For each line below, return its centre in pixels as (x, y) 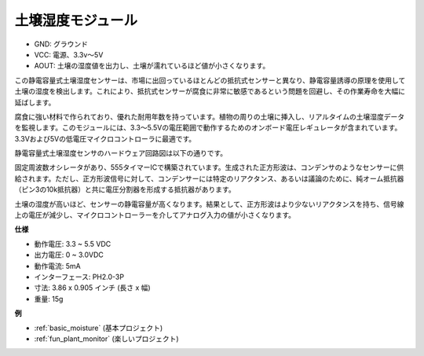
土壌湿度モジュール (76, 20)
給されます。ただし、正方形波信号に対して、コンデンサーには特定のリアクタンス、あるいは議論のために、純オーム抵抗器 (209, 178)
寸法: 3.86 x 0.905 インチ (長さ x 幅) (92, 288)
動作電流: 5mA (58, 266)
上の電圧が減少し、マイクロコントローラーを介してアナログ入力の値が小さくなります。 (155, 215)
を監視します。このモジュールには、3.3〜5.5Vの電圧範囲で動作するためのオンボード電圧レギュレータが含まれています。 (208, 128)
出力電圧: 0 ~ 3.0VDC (69, 255)
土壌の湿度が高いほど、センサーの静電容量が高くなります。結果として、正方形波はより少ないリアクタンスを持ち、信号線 (209, 204)
